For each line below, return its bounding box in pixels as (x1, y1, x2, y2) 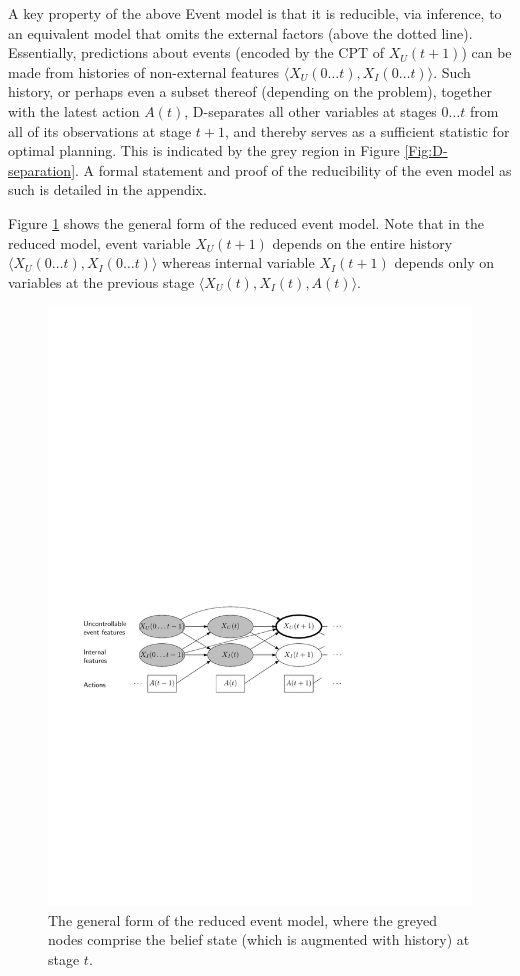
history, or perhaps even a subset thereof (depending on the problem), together (8, 81, 492, 102)
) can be (461, 42, 512, 63)
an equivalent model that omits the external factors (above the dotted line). (8, 22, 473, 43)
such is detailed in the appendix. (8, 179, 207, 200)
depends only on (394, 252, 495, 273)
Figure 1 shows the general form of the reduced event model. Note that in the (8, 212, 485, 233)
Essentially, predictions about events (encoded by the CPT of (8, 42, 385, 63)
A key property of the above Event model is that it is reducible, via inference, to (8, 3, 502, 23)
